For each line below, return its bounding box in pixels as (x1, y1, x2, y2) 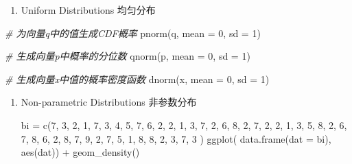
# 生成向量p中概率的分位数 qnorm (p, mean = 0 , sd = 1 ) (5, 49, 250, 63)
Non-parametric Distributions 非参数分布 (21, 95, 197, 109)
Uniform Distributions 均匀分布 (21, 3, 156, 16)
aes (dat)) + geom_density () (21, 145, 140, 159)
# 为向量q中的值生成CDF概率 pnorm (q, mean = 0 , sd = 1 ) (5, 25, 261, 40)
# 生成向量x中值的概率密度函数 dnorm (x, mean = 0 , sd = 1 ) (5, 71, 270, 86)
